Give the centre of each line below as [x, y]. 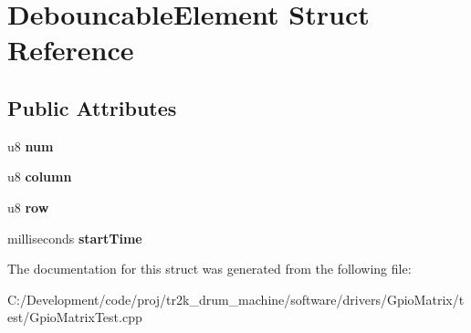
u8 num [31, 146]
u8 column [40, 177]
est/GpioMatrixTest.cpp [75, 317]
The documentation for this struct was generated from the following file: [209, 269]
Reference [71, 50]
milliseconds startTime [75, 238]
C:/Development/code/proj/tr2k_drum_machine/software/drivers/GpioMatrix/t [236, 299]
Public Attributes [92, 107]
